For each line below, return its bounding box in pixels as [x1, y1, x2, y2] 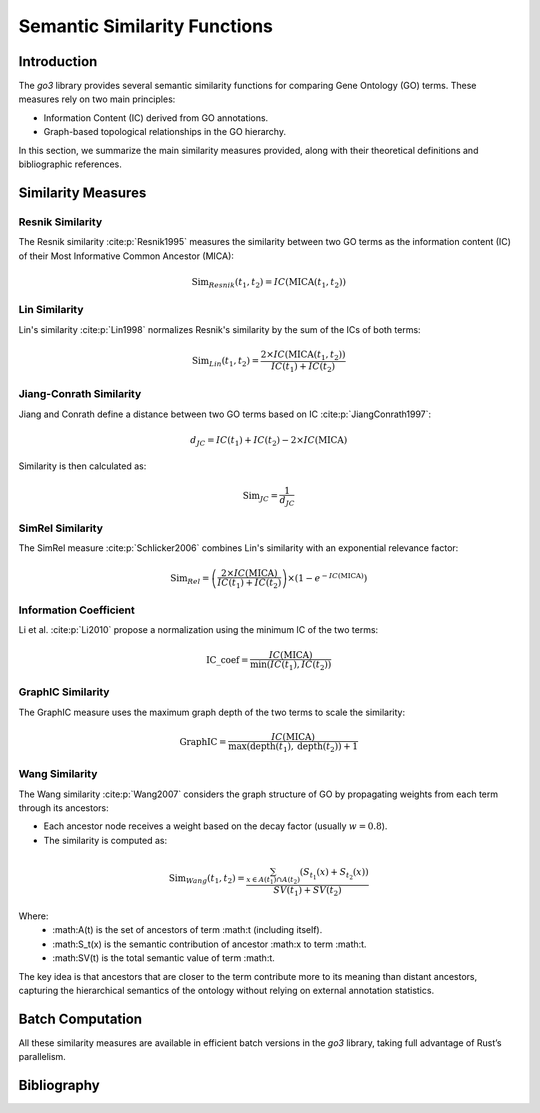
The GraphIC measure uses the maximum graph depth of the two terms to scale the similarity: [18, 706, 405, 718]
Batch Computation [18, 1010, 143, 1027]
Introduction [18, 53, 98, 70]
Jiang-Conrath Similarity [18, 387, 142, 401]
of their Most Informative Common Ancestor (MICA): [18, 250, 235, 262]
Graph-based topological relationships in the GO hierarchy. [43, 126, 287, 138]
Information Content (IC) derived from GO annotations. [43, 111, 269, 124]
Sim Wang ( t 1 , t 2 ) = [168, 872, 245, 886]
